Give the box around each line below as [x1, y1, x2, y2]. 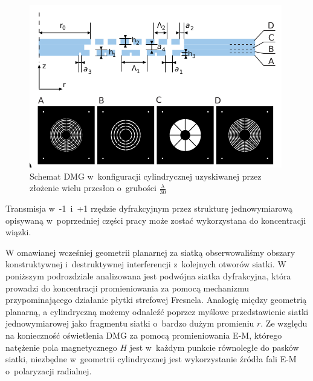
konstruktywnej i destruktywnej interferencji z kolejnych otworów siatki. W [5, 258, 286, 270]
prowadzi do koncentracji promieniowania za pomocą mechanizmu [5, 281, 249, 294]
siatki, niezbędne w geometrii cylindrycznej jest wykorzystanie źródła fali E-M [5, 353, 297, 365]
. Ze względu [260, 317, 308, 330]
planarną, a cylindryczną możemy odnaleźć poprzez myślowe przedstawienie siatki [5, 305, 309, 317]
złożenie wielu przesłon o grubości [30, 181, 156, 194]
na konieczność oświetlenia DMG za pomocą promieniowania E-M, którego [5, 328, 282, 341]
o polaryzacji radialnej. [5, 364, 92, 377]
